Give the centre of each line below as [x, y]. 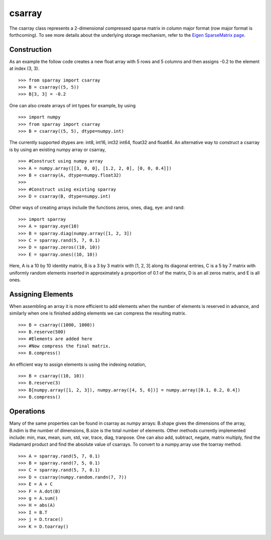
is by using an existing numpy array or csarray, [58, 149]
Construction [31, 50]
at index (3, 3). [24, 68]
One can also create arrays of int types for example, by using [73, 105]
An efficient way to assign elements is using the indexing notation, [78, 364]
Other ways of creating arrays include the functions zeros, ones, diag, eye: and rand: [97, 208]
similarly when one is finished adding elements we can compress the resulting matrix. [98, 313]
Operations [27, 411]
